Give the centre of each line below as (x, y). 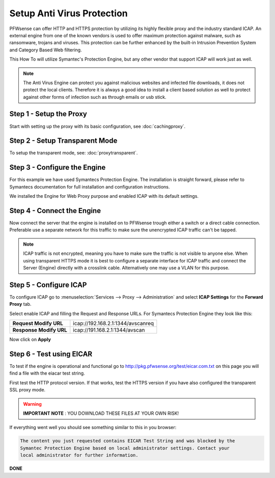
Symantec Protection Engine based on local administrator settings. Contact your (125, 448)
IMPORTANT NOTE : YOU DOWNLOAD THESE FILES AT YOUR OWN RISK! (101, 413)
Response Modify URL (40, 330)
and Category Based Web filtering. (46, 50)
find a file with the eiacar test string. (47, 373)
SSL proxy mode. (28, 390)
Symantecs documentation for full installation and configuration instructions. (90, 187)
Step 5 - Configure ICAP (48, 285)
